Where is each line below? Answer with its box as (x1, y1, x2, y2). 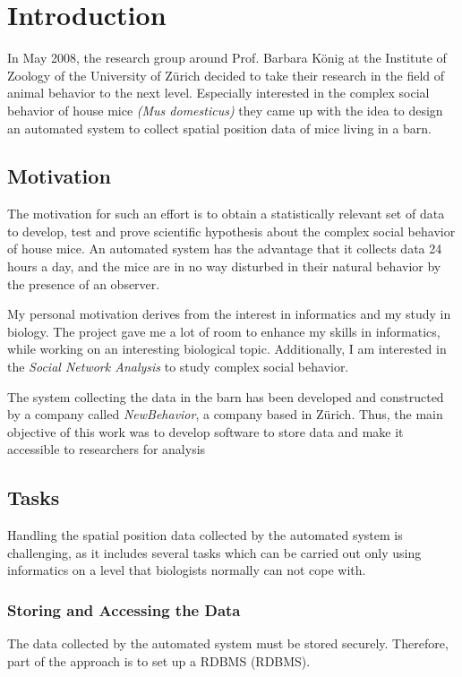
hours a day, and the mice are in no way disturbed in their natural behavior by (7, 257, 441, 276)
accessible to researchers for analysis (7, 440, 206, 458)
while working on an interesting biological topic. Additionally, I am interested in (7, 339, 447, 358)
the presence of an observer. (7, 274, 160, 293)
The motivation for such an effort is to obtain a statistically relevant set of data (7, 204, 445, 223)
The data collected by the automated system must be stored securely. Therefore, (7, 634, 449, 653)
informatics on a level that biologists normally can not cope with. (7, 561, 366, 579)
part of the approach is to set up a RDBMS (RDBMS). (7, 651, 311, 670)
